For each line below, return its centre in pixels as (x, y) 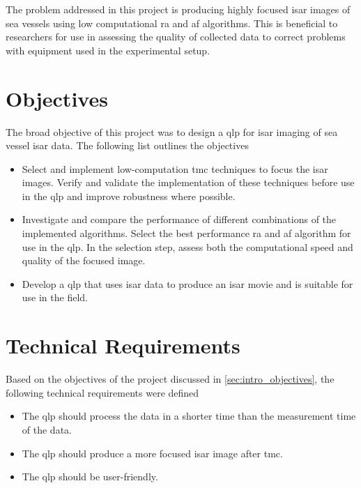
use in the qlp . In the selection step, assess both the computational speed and (187, 246)
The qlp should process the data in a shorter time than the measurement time (189, 416)
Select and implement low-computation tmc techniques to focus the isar (175, 168)
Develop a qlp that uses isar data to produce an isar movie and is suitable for (187, 283)
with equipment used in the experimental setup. (108, 50)
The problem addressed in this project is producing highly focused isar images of (178, 9)
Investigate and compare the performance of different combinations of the (179, 219)
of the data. (47, 429)
